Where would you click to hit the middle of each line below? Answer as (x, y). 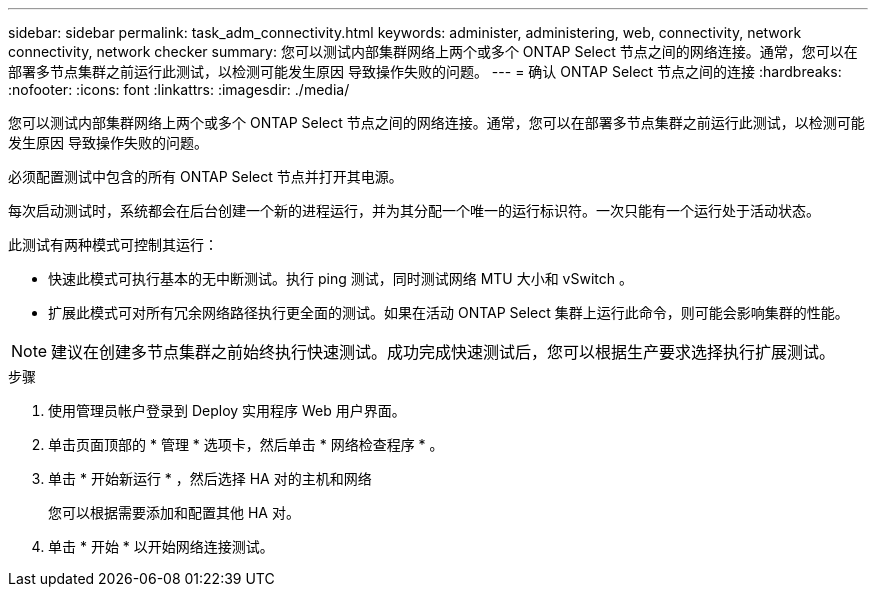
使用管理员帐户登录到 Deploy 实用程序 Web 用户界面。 (227, 410)
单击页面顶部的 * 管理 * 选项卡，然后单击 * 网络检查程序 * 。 (246, 444)
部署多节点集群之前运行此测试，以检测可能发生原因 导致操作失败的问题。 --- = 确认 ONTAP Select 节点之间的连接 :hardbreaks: (425, 71)
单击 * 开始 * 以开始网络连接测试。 (161, 546)
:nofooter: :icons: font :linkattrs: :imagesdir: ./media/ (179, 89)
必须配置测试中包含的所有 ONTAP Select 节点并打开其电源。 (205, 176)
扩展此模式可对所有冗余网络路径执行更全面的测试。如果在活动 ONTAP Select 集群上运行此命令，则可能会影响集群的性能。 (448, 312)
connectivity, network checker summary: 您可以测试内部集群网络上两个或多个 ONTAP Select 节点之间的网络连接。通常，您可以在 (433, 51)
